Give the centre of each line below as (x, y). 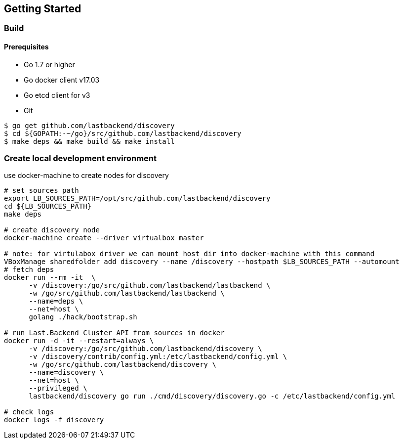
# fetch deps (29, 270)
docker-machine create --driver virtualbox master (104, 238)
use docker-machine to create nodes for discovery (86, 176)
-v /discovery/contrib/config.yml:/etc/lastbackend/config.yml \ (158, 357)
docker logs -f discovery (54, 420)
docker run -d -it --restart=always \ (79, 341)
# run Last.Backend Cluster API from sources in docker (114, 333)
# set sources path (41, 191)
